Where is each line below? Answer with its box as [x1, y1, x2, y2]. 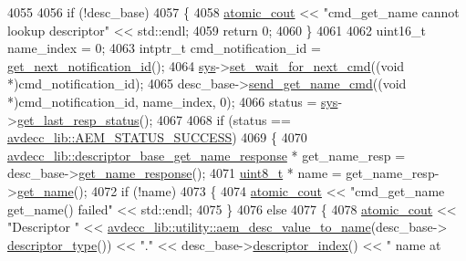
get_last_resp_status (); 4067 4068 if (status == [16, 110, 291, 129]
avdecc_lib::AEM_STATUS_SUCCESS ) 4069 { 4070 [7, 128, 307, 147]
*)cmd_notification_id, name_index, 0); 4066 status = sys [7, 91, 338, 110]
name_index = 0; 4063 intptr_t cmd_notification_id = [7, 38, 321, 57]
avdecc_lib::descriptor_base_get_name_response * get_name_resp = [7, 145, 406, 164]
